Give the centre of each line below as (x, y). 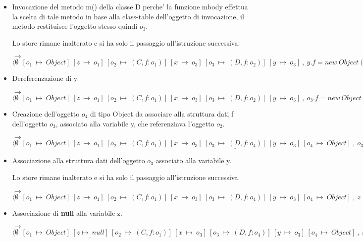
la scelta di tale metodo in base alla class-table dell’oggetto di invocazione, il (128, 16)
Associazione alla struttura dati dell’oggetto (78, 160)
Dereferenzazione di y (45, 78)
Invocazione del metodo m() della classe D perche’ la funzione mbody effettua (130, 6)
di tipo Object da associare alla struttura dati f (162, 113)
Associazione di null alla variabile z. (67, 212)
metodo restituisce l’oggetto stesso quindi (75, 26)
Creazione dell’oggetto (46, 113)
